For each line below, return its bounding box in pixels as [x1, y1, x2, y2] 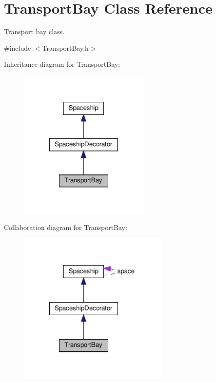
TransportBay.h [42, 42, 89, 53]
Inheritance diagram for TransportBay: [4, 59, 120, 69]
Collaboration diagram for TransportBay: [4, 222, 127, 232]
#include [4, 42, 31, 53]
